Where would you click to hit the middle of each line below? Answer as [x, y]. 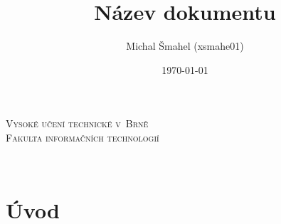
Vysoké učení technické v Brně [77, 123]
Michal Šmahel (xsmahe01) [185, 46]
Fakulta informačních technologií [83, 137]
